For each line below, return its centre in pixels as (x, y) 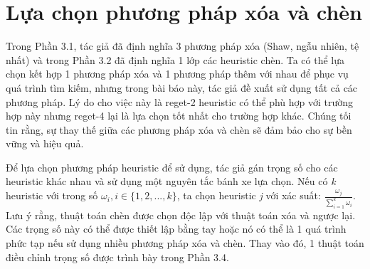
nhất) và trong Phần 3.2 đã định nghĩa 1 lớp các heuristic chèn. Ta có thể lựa (175, 59)
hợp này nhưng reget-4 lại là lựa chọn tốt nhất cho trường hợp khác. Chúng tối (179, 116)
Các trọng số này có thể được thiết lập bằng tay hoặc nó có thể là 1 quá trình (176, 229)
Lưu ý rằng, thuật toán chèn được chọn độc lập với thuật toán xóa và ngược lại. (181, 215)
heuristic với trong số (52, 195)
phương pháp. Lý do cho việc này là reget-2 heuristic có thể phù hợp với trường (180, 101)
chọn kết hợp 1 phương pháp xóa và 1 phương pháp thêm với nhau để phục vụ (177, 74)
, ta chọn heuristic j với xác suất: (249, 195)
